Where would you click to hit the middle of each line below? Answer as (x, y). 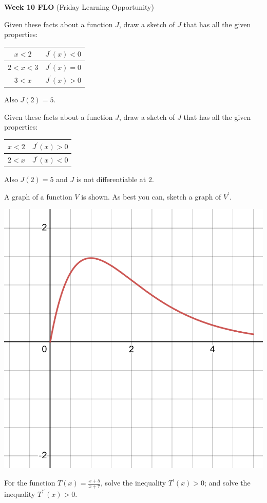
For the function (30, 483)
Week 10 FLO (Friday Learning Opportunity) (79, 7)
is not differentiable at (111, 179)
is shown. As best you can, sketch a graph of (151, 196)
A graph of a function (38, 196)
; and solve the (227, 483)
